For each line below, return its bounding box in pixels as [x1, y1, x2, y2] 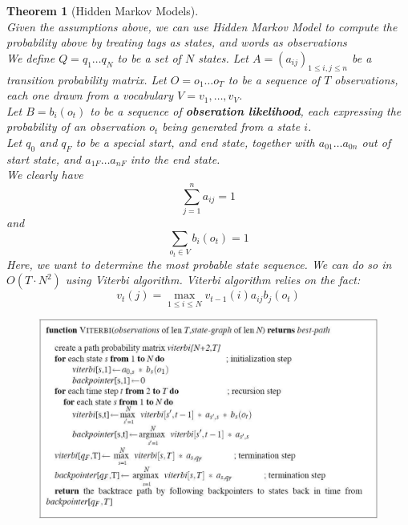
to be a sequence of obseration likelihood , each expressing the [90, 102, 402, 119]
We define [6, 49, 55, 66]
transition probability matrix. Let [6, 71, 167, 87]
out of [362, 133, 391, 150]
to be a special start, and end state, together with [75, 133, 315, 150]
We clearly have [6, 166, 83, 183]
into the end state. [130, 150, 220, 167]
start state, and [6, 150, 82, 167]
